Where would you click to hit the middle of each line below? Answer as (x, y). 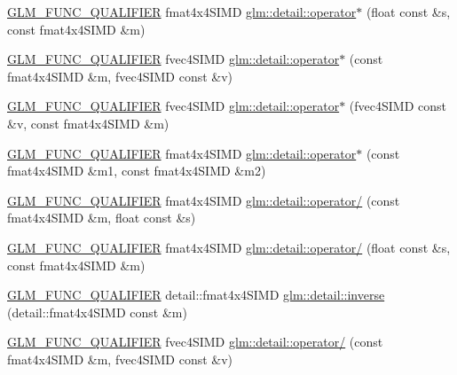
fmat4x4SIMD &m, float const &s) (102, 218)
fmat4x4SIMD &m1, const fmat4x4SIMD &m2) (137, 171)
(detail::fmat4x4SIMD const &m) (97, 312)
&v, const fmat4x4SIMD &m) (88, 123)
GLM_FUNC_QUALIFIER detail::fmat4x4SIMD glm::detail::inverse (196, 295)
